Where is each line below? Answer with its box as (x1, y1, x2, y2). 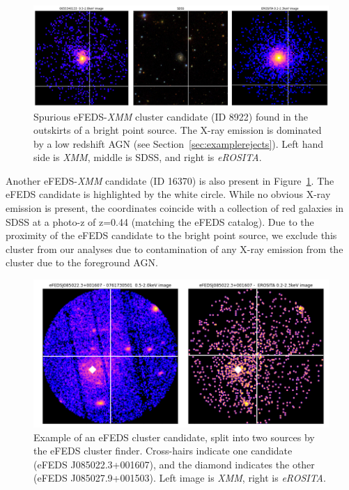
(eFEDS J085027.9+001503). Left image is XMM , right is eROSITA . (33, 470, 326, 485)
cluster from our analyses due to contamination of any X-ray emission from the (6, 241, 343, 256)
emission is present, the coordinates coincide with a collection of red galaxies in (6, 201, 344, 215)
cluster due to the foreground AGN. (6, 255, 158, 270)
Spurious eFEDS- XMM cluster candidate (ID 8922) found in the (33, 109, 308, 123)
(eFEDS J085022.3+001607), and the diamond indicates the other (33, 457, 315, 471)
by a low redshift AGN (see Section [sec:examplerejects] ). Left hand (33, 136, 323, 151)
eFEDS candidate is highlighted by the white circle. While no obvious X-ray (6, 187, 331, 201)
